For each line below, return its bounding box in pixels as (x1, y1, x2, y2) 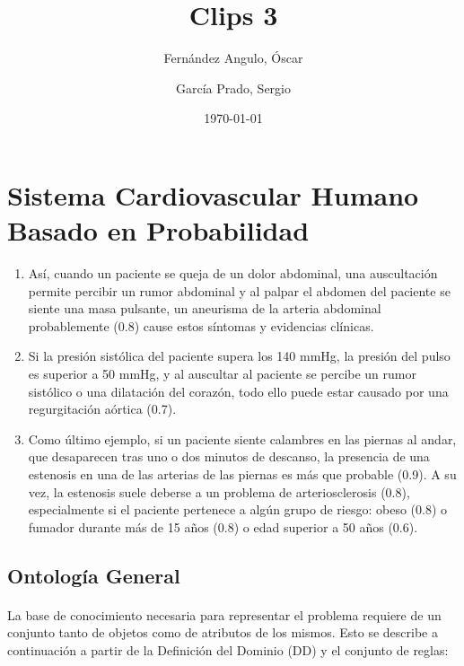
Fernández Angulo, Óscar (163, 48, 303, 67)
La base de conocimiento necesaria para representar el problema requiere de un (7, 605, 442, 624)
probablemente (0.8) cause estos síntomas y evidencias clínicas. (28, 316, 374, 335)
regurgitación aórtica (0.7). (28, 399, 177, 418)
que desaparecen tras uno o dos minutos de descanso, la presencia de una (28, 447, 430, 466)
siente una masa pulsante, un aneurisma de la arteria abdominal (28, 299, 381, 318)
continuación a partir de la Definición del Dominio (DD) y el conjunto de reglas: (7, 640, 449, 659)
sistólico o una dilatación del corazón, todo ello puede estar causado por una (28, 381, 449, 400)
